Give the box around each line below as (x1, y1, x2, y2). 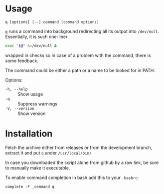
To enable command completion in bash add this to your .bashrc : (5, 174, 139, 180)
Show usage (17, 91, 43, 97)
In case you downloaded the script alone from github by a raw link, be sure (5, 159, 159, 165)
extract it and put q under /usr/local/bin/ (5, 149, 92, 155)
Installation (5, 128, 53, 139)
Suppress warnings (17, 100, 58, 106)
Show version (17, 110, 46, 116)
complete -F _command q (5, 184, 55, 189)
